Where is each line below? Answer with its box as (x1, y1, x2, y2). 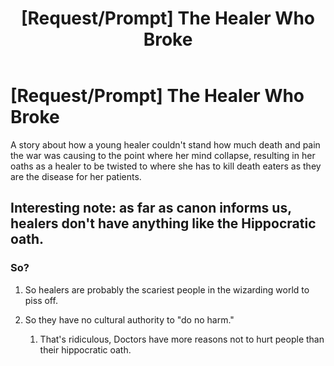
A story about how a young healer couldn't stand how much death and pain (10, 138, 321, 151)
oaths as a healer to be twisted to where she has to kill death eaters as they (10, 160, 322, 172)
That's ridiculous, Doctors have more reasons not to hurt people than (39, 333, 325, 345)
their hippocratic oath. (39, 343, 132, 356)
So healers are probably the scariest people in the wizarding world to (24, 283, 310, 296)
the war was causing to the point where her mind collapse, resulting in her (10, 149, 316, 161)
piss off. (24, 294, 58, 306)
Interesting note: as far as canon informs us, (10, 200, 292, 217)
